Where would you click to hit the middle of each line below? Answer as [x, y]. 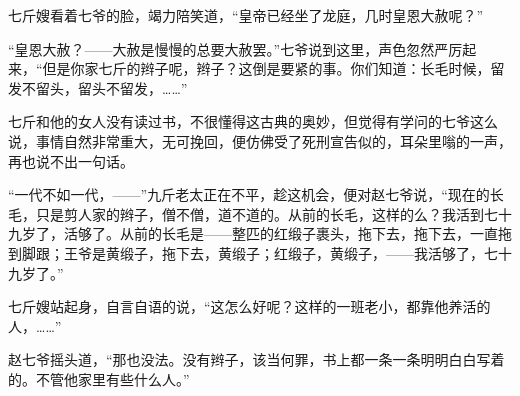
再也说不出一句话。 [71, 160]
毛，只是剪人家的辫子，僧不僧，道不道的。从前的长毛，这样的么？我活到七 [253, 213]
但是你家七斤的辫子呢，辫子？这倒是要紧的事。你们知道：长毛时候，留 [273, 68]
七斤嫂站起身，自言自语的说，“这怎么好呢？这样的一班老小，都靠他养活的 [249, 306]
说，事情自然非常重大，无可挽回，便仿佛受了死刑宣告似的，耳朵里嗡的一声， [260, 140]
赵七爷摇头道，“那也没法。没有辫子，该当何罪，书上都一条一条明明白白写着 [256, 359]
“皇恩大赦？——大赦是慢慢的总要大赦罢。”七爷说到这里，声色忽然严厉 [235, 48]
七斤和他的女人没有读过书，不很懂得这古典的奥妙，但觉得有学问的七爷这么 [253, 121]
